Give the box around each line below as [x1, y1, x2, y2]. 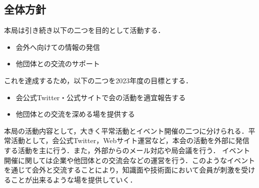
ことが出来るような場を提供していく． [10, 174, 137, 185]
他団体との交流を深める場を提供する [15, 109, 135, 119]
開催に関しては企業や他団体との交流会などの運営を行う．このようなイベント [4, 155, 255, 165]
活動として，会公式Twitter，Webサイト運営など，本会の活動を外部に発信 [10, 135, 249, 146]
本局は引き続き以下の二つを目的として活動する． [4, 25, 165, 35]
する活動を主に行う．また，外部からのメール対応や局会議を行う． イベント [4, 145, 250, 155]
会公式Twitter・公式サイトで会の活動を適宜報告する [15, 92, 186, 102]
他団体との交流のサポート [15, 58, 100, 69]
